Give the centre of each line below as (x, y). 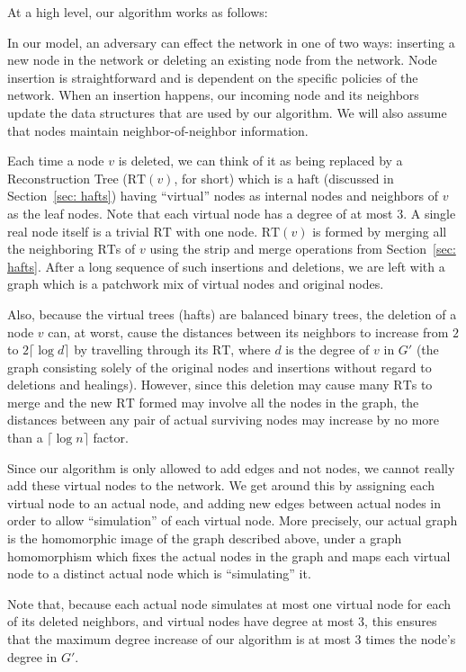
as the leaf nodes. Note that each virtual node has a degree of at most (200, 213)
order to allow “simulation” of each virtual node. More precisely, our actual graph (233, 520)
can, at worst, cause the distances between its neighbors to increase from (248, 332)
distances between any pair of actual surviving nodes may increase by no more (224, 420)
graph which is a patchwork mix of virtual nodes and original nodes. (196, 284)
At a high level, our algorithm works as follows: (138, 12)
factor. (111, 438)
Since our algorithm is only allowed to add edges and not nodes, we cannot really (231, 467)
